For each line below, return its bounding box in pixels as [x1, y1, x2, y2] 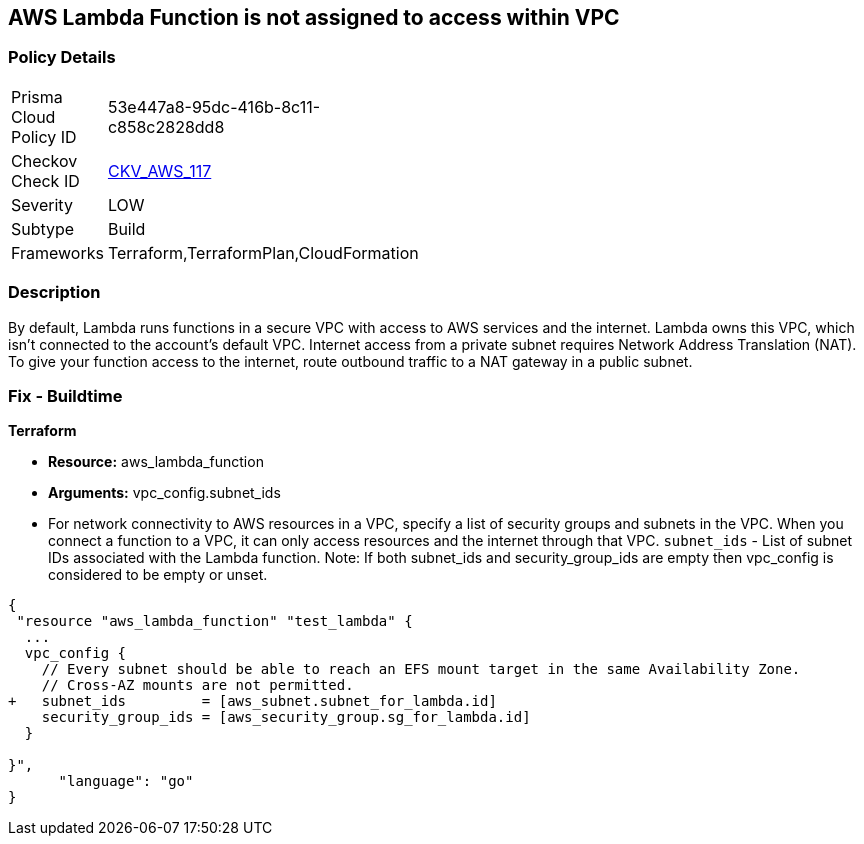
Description [8, 282, 101, 303]
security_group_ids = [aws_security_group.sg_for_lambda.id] [41, 709, 531, 726]
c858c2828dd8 [107, 116, 225, 137]
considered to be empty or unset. [48, 566, 268, 584]
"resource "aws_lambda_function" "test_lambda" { [16, 613, 413, 630]
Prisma [11, 86, 63, 107]
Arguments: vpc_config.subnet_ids [48, 484, 281, 502]
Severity [11, 194, 73, 215]
